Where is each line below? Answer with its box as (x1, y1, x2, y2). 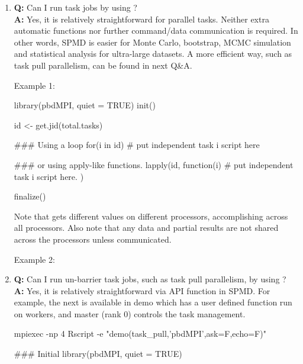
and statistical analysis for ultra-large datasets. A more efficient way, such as (14, 47, 292, 60)
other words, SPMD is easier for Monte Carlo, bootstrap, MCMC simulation (14, 36, 291, 48)
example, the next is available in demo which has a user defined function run (14, 296, 292, 308)
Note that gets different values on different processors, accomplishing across (14, 210, 288, 222)
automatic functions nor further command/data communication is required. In (14, 24, 298, 37)
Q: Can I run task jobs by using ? (14, 1, 137, 13)
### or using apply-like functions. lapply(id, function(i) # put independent (14, 158, 294, 170)
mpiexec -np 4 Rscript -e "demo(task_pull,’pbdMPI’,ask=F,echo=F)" (14, 327, 266, 340)
